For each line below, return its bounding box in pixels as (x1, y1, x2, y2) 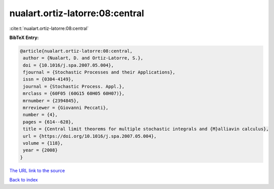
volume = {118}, (23, 140, 63, 146)
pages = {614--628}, (23, 119, 74, 125)
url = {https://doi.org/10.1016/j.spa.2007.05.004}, (23, 133, 157, 139)
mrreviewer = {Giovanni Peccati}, (23, 105, 109, 111)
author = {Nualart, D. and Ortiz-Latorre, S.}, (23, 55, 144, 61)
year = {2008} (23, 147, 58, 153)
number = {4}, (23, 112, 58, 118)
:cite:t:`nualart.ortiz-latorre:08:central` (9, 25, 89, 31)
